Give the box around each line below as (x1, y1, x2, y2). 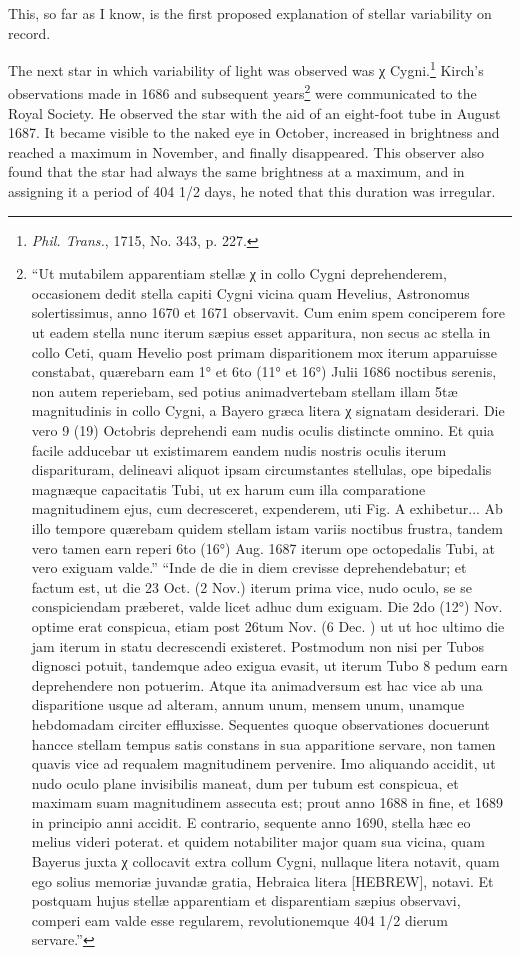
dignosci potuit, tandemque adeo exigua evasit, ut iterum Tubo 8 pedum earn (31, 655, 508, 676)
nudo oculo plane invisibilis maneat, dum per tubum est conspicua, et (31, 772, 459, 793)
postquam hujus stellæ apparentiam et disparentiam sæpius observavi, (31, 890, 461, 911)
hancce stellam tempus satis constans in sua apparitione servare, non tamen (31, 733, 496, 754)
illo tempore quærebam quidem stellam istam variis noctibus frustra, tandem (31, 517, 503, 538)
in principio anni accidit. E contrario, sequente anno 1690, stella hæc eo (31, 811, 471, 832)
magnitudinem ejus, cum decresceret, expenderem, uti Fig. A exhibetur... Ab (31, 498, 503, 519)
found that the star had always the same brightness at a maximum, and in (8, 161, 465, 182)
